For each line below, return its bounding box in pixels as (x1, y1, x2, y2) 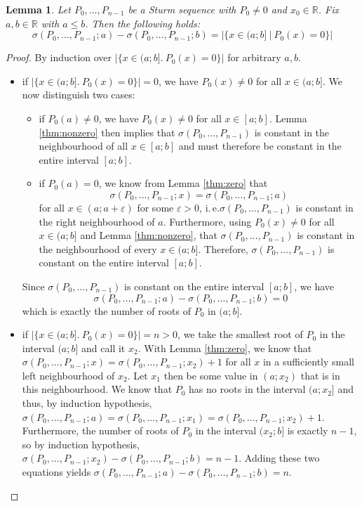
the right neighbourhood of (39, 214, 155, 228)
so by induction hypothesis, (22, 436, 140, 451)
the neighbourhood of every (39, 241, 157, 256)
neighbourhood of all (39, 138, 128, 153)
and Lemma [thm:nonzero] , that (80, 228, 217, 242)
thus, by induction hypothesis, (22, 396, 152, 410)
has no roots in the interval (189, 382, 306, 396)
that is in (300, 368, 340, 382)
